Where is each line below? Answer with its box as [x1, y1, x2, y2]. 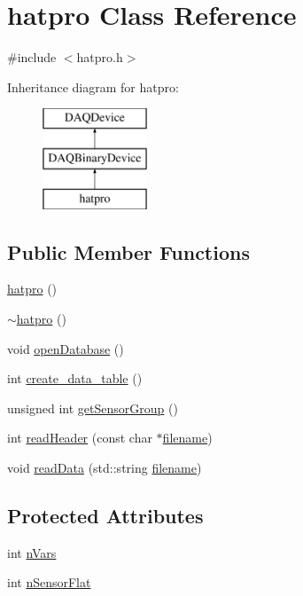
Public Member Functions [7, 238, 250, 265]
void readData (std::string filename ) [7, 459, 202, 477]
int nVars [7, 543, 57, 561]
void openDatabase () [7, 339, 124, 357]
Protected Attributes [7, 502, 204, 529]
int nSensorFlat [7, 573, 91, 592]
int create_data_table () [7, 369, 143, 388]
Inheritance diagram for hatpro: [7, 77, 179, 96]
